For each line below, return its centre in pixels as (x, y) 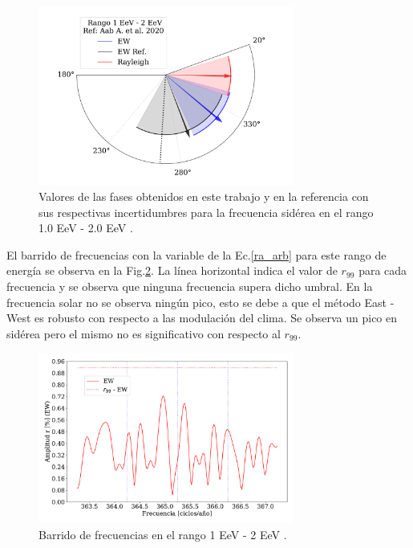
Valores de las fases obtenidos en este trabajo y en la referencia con (204, 196)
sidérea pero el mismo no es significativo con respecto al (144, 333)
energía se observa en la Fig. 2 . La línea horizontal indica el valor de (172, 270)
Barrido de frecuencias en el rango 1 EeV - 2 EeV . (163, 534)
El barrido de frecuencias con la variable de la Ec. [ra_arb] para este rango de (196, 254)
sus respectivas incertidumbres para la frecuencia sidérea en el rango (206, 212)
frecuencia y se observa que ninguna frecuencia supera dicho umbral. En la (190, 286)
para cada (383, 270)
